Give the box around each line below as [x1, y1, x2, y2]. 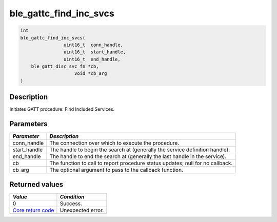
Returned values [9, 180, 64, 189]
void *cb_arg [74, 71, 107, 76]
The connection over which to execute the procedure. [49, 139, 180, 147]
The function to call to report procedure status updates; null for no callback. [49, 159, 233, 167]
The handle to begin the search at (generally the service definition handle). [49, 146, 230, 153]
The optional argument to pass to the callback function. [49, 167, 183, 174]
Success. [60, 200, 82, 207]
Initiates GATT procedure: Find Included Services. [9, 106, 115, 112]
